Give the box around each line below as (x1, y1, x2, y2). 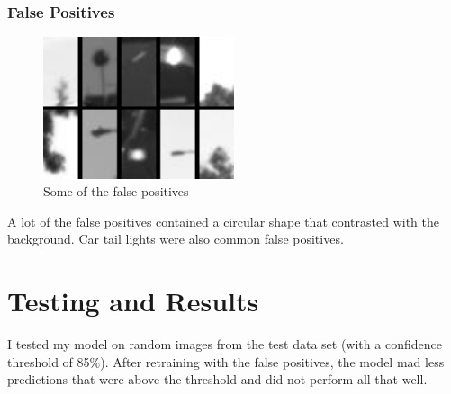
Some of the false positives (43, 182, 189, 201)
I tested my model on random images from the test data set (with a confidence (7, 335, 442, 354)
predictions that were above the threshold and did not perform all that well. (7, 370, 428, 389)
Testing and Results (7, 282, 259, 319)
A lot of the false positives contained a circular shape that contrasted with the (7, 211, 439, 230)
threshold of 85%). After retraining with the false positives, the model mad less (7, 352, 445, 371)
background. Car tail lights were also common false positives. (7, 229, 344, 248)
